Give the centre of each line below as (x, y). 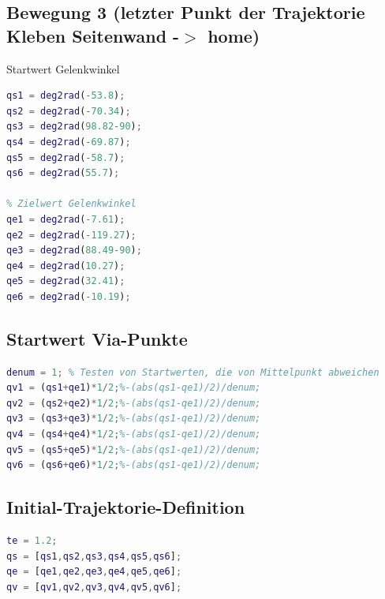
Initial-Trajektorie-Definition (126, 507)
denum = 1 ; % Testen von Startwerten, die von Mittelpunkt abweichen (193, 372)
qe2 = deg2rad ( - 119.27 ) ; (71, 235)
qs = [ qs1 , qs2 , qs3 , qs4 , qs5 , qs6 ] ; (94, 556)
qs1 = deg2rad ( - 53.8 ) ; (66, 96)
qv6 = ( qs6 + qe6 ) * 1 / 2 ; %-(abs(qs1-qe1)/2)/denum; (134, 465)
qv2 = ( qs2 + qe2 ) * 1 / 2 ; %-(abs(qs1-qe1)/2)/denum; (134, 403)
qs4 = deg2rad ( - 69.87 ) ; (69, 142)
